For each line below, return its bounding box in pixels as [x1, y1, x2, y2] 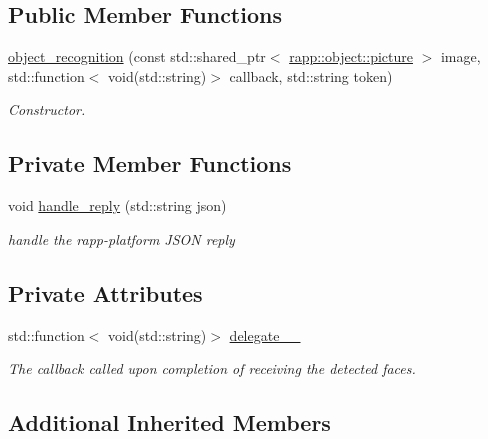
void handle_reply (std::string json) [8, 195, 227, 216]
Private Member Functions [8, 148, 292, 179]
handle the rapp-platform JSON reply [8, 228, 235, 249]
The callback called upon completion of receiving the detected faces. [8, 358, 416, 379]
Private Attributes [8, 277, 203, 308]
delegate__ [229, 324, 301, 345]
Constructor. [8, 99, 86, 120]
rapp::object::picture [289, 46, 413, 67]
